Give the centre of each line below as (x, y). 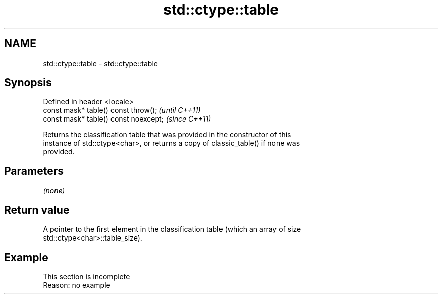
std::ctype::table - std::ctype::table (100, 63)
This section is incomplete (87, 276)
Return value (37, 210)
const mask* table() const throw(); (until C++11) (122, 110)
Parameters (34, 171)
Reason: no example (77, 285)
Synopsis (28, 83)
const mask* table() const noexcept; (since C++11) (127, 119)
